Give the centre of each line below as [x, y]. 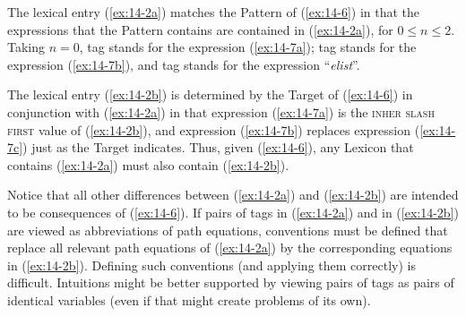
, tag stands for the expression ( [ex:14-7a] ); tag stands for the [248, 47]
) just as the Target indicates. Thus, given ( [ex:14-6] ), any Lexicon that [218, 147]
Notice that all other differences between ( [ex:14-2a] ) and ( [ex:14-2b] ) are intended [233, 195]
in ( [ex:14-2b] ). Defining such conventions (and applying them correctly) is [211, 265]
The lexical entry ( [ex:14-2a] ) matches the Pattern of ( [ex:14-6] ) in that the [214, 12]
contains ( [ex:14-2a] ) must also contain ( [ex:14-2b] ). [148, 164]
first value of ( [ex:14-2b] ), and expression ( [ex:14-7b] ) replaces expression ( [214, 129]
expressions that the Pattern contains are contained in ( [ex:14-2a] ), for [200, 29]
